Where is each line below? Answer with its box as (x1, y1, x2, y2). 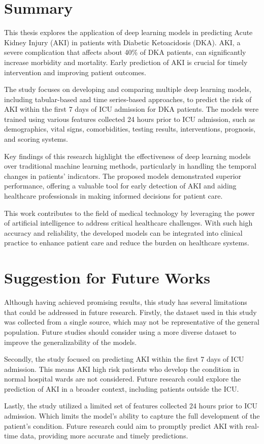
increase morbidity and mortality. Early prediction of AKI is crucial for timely (4, 56, 248, 67)
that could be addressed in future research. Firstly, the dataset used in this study (4, 306, 257, 317)
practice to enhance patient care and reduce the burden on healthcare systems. (4, 237, 249, 248)
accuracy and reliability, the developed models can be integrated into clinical (4, 227, 243, 238)
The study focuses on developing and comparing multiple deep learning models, (4, 84, 251, 94)
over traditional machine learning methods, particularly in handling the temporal (4, 161, 256, 171)
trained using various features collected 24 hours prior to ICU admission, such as (4, 113, 255, 124)
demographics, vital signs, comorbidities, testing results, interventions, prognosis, (4, 123, 256, 134)
